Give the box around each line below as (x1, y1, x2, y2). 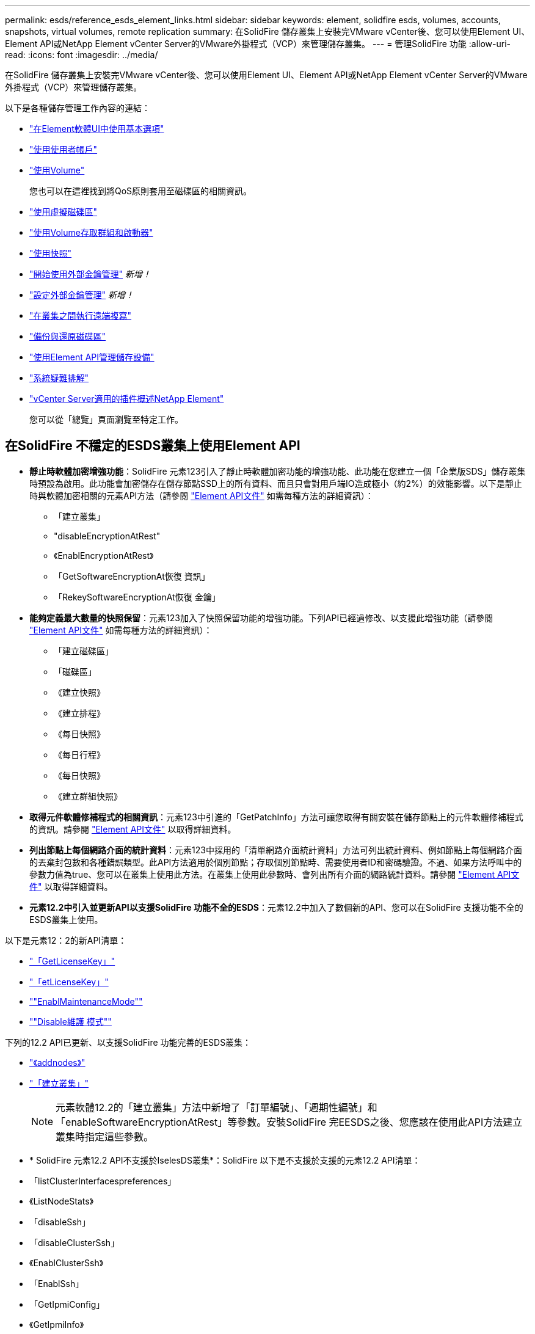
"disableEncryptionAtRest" (54, 530, 161, 541)
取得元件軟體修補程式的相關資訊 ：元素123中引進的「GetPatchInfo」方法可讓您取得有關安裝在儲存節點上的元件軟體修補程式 (29, 811, 523, 822)
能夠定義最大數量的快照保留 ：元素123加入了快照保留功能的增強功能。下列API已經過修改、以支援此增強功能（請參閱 (29, 612, 493, 623)
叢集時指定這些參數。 (56, 1130, 154, 1143)
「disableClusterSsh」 (29, 1237, 120, 1248)
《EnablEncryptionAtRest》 (54, 550, 154, 561)
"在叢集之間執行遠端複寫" (29, 310, 132, 321)
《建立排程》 (54, 707, 105, 718)
